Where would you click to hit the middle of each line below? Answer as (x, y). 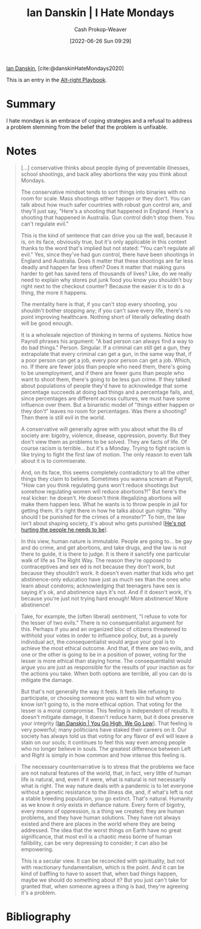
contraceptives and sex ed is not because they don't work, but (98, 566)
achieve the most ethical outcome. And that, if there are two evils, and (107, 648)
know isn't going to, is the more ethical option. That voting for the (101, 704)
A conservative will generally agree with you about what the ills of (102, 429)
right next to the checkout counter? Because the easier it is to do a (103, 286)
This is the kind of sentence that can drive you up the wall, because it (106, 235)
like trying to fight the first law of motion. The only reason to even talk (106, 454)
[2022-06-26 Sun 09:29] (100, 41)
